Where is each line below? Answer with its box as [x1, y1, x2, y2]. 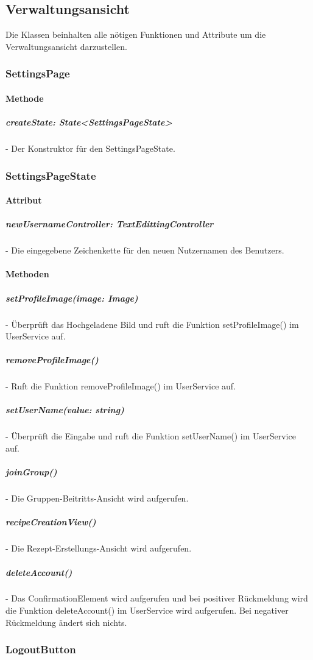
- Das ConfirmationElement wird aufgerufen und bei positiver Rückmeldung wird [5, 592, 308, 605]
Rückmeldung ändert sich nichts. [5, 616, 127, 628]
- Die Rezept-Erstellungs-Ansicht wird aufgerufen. [5, 542, 192, 555]
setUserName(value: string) [5, 403, 124, 416]
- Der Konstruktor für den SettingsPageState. [5, 141, 175, 154]
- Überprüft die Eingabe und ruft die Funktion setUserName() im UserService [5, 430, 296, 442]
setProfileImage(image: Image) [5, 291, 138, 304]
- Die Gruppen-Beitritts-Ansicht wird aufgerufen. [5, 492, 189, 505]
